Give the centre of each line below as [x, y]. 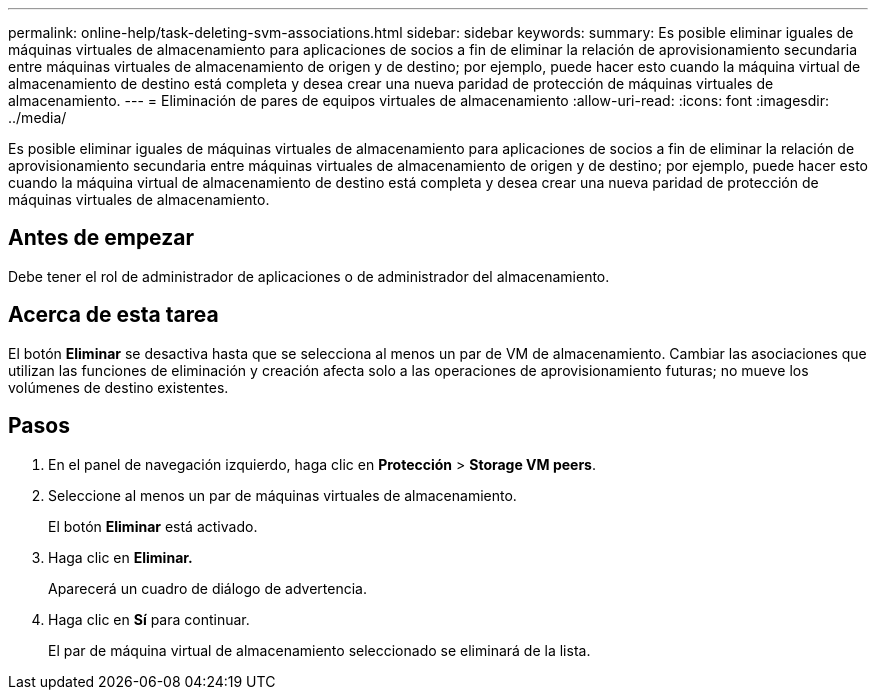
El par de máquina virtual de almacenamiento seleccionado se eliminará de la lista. [319, 650]
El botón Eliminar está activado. [153, 526]
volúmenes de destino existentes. [118, 387]
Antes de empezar [101, 238]
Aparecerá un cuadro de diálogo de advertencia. [208, 588]
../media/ [37, 117]
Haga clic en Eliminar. [120, 557]
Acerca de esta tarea [113, 315]
